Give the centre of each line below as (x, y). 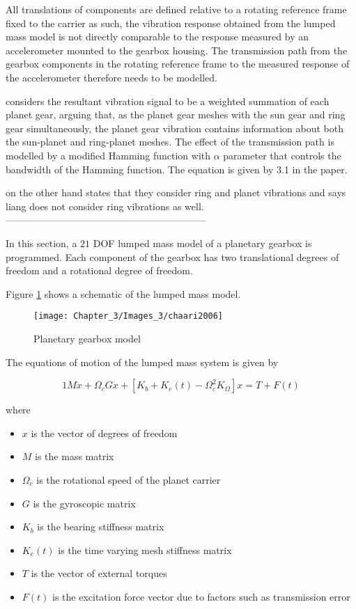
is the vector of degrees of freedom (104, 433)
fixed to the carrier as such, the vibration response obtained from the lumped (171, 23)
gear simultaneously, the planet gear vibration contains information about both (175, 128)
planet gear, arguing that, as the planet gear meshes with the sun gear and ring (176, 114)
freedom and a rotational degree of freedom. (99, 270)
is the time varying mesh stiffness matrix (145, 549)
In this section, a (41, 243)
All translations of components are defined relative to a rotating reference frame (176, 9)
